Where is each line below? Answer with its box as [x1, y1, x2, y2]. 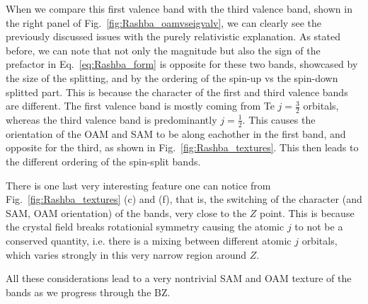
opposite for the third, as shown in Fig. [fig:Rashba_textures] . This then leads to [6, 140, 359, 155]
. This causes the [242, 112, 316, 127]
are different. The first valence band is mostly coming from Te [6, 98, 275, 113]
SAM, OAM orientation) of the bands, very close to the [6, 205, 247, 220]
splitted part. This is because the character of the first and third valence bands [6, 84, 348, 99]
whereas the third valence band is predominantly [6, 112, 217, 127]
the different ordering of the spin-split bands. [6, 154, 201, 168]
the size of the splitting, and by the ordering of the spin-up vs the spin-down [6, 70, 338, 85]
